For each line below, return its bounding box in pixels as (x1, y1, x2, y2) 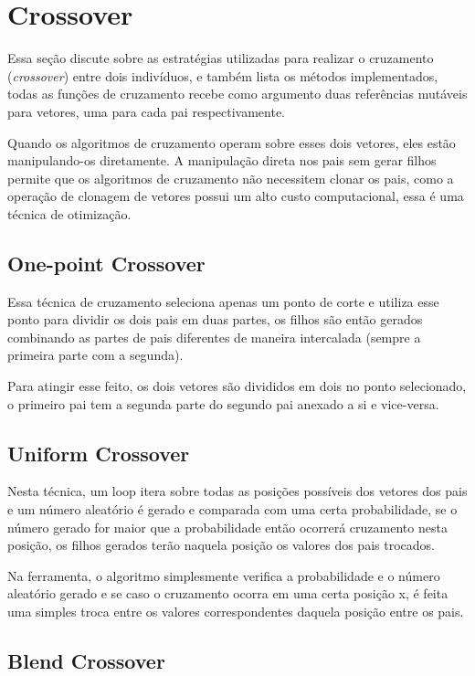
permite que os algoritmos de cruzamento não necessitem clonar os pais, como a (7, 168, 454, 187)
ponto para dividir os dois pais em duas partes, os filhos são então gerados (7, 310, 423, 329)
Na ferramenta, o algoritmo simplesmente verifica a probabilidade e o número (7, 565, 440, 585)
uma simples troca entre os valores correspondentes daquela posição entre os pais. (7, 602, 464, 620)
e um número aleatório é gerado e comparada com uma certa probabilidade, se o (7, 500, 458, 519)
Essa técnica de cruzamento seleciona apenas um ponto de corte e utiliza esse (7, 291, 439, 311)
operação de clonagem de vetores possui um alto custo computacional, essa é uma (7, 186, 464, 206)
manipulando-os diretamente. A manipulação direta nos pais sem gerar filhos (7, 151, 437, 170)
